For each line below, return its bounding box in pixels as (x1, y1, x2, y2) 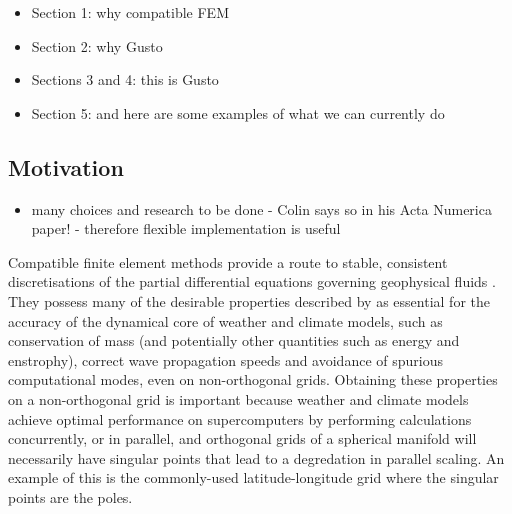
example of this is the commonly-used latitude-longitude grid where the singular (8, 467, 499, 488)
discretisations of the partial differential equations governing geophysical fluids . (8, 271, 496, 292)
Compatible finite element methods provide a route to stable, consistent (8, 251, 448, 272)
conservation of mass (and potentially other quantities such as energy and (8, 330, 460, 351)
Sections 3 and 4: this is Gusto (31, 69, 219, 90)
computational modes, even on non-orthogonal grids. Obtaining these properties (8, 369, 498, 390)
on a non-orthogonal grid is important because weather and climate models (8, 388, 469, 409)
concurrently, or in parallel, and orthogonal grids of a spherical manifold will (8, 428, 477, 449)
